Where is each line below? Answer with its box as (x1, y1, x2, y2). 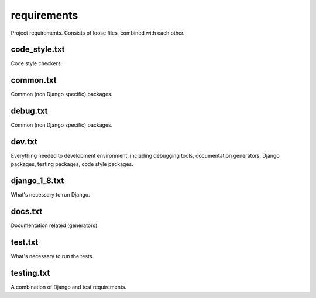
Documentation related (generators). (11, 222, 99, 229)
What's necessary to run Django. (11, 191, 90, 198)
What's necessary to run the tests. (11, 253, 94, 260)
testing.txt (11, 268, 50, 278)
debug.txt (11, 106, 48, 116)
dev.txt (11, 137, 38, 147)
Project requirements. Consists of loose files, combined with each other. (11, 29, 185, 36)
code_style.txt (11, 45, 65, 55)
